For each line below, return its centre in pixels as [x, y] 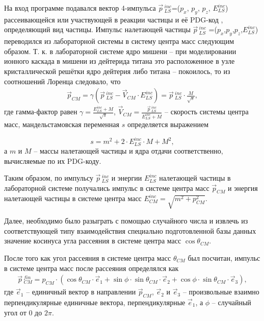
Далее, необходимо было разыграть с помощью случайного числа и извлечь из [126, 221]
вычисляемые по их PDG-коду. [53, 160]
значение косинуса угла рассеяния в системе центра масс [93, 241]
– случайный [231, 302]
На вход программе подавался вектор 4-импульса [80, 8]
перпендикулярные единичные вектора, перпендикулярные [95, 302]
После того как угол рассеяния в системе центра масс [88, 258]
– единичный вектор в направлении [81, 292]
